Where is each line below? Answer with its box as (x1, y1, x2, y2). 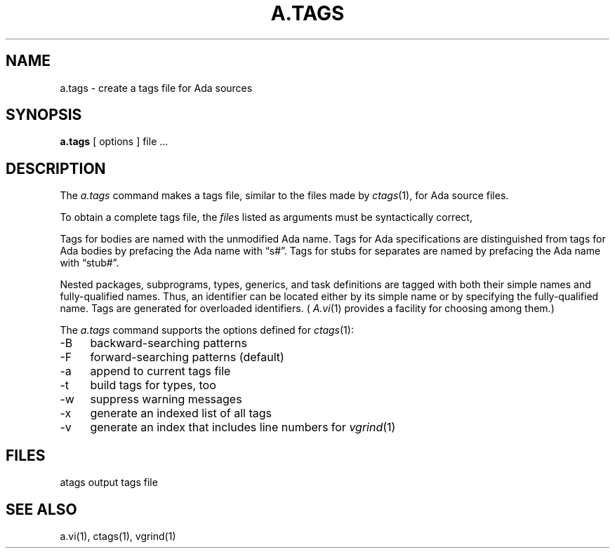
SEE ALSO (6, 500, 77, 518)
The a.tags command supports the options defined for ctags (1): (60, 324, 354, 337)
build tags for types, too (90, 378, 216, 393)
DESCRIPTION (6, 159, 106, 177)
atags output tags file (60, 476, 158, 489)
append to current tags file (90, 364, 231, 379)
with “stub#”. (60, 257, 119, 269)
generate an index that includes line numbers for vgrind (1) (90, 420, 396, 435)
